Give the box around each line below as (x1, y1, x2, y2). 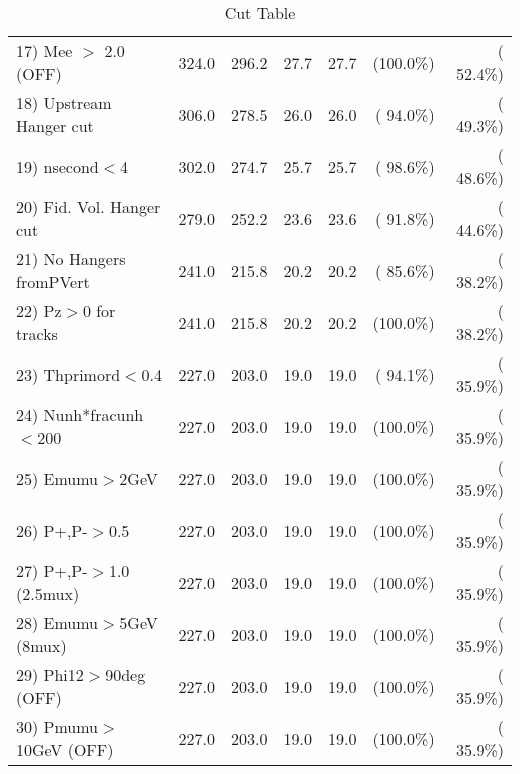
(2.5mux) (16, 582, 80, 605)
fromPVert (16, 270, 90, 293)
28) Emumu (16, 611, 99, 634)
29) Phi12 (16, 663, 84, 686)
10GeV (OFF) (16, 738, 114, 761)
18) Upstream (16, 91, 112, 114)
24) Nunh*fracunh (16, 403, 144, 426)
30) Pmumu (16, 715, 99, 738)
